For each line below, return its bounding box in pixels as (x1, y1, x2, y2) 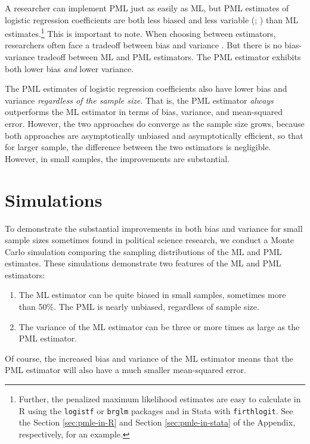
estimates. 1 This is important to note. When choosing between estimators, (5, 26, 276, 39)
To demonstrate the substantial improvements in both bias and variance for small (5, 222, 303, 234)
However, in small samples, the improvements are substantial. (5, 152, 230, 164)
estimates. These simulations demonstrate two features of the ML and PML (5, 257, 281, 269)
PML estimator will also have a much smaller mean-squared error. (5, 364, 246, 376)
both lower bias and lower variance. (5, 62, 134, 74)
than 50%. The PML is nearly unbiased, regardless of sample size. (18, 300, 259, 313)
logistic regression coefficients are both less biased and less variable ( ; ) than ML (5, 13, 299, 26)
